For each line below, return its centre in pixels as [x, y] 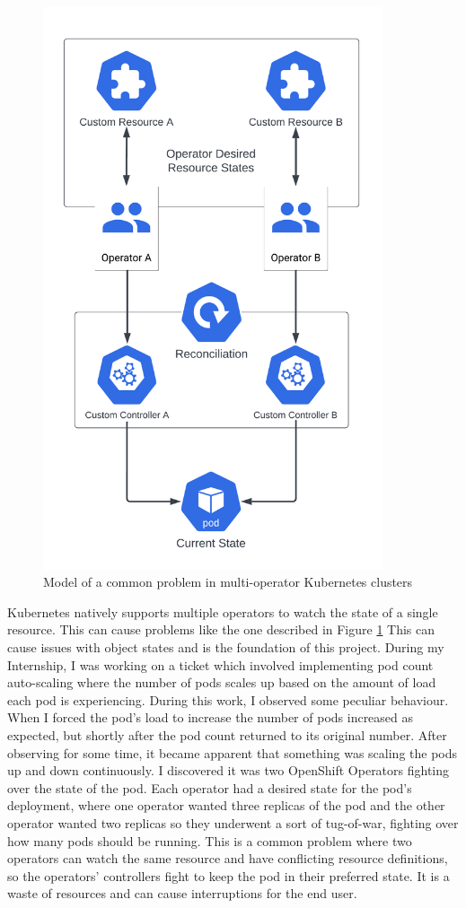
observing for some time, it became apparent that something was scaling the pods [233, 752]
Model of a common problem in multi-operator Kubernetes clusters [228, 582]
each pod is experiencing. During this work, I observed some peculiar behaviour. [228, 699]
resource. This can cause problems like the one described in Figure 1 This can [221, 629]
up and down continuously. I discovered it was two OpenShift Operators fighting [229, 770]
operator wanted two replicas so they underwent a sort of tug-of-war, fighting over [233, 822]
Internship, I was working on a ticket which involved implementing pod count [220, 664]
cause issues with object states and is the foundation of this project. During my [226, 647]
